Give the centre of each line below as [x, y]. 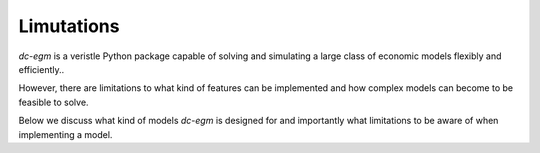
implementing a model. [65, 134]
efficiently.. [41, 69]
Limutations [69, 26]
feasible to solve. [53, 102]
